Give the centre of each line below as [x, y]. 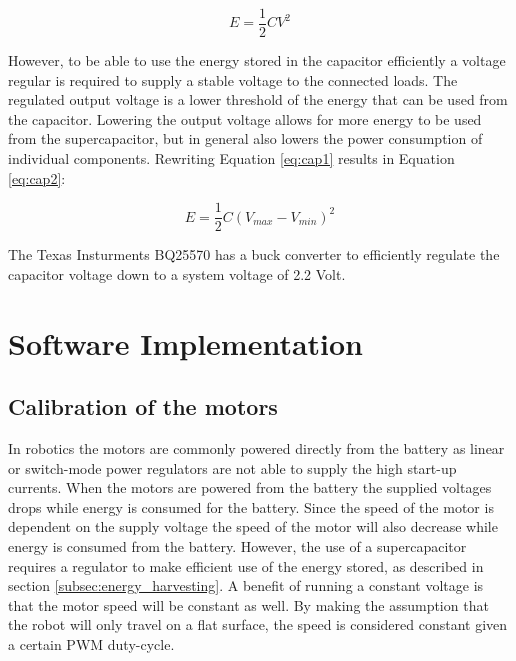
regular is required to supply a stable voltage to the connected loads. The [233, 79]
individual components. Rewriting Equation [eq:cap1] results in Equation [231, 158]
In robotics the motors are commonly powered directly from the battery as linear [256, 448]
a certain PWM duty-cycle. [91, 643]
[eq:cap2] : [37, 177]
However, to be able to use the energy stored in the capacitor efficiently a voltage [257, 60]
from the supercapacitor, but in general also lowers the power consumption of [245, 138]
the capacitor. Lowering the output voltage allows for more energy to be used [245, 118]
